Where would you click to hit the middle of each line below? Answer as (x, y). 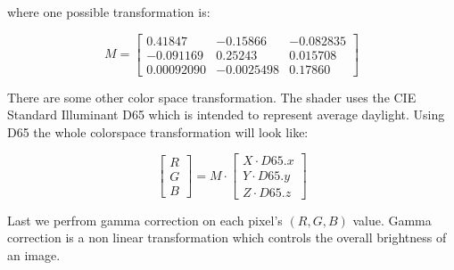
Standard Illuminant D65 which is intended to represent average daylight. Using (226, 115)
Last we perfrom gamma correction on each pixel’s (145, 220)
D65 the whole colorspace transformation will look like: (158, 131)
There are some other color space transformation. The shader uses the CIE (212, 97)
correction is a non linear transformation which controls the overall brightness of (227, 237)
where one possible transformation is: (109, 12)
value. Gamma (392, 220)
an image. (34, 254)
